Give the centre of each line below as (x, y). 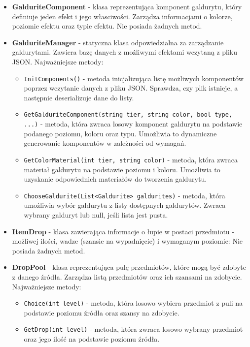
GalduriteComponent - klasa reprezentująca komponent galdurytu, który (127, 6)
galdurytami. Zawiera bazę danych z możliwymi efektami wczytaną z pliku (125, 52)
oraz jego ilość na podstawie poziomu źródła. (92, 339)
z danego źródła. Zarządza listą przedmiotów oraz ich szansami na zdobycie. (127, 276)
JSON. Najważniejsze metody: (58, 61)
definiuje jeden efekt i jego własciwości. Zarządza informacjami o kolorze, (122, 16)
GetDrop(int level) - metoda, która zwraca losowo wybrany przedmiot (133, 329)
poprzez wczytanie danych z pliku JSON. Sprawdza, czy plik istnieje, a (131, 88)
